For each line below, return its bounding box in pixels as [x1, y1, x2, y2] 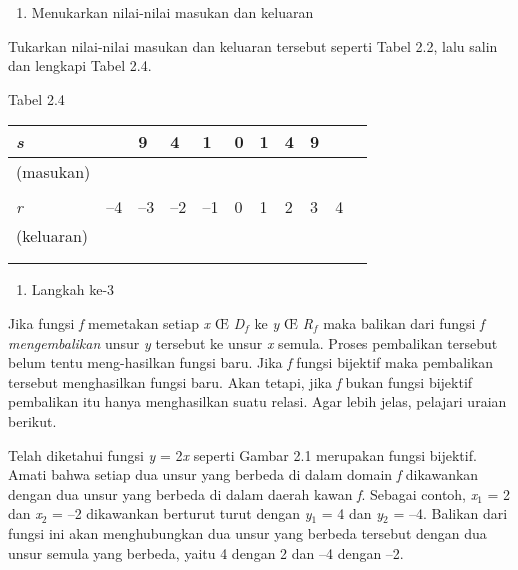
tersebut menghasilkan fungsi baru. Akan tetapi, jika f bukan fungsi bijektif [8, 371, 473, 392]
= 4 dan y [321, 503, 384, 524]
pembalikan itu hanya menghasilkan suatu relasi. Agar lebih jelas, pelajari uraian [8, 391, 507, 412]
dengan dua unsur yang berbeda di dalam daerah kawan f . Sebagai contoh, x [8, 483, 478, 504]
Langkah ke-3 [31, 279, 115, 300]
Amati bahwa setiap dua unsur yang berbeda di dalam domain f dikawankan [8, 464, 479, 485]
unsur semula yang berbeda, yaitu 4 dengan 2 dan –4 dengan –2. [8, 542, 404, 563]
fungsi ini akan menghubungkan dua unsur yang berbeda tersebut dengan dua [8, 522, 487, 543]
